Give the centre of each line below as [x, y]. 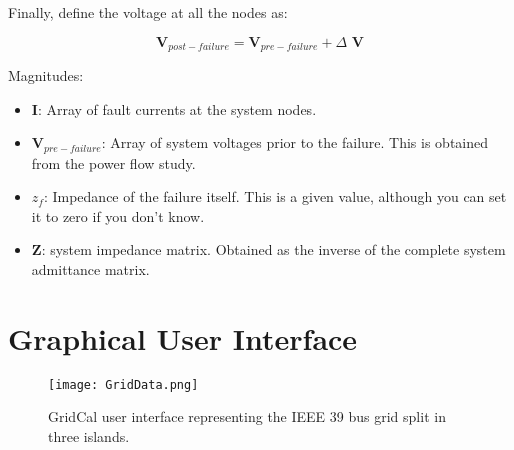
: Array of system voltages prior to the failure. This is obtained [295, 142]
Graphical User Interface [183, 337]
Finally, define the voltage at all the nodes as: [148, 12]
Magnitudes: [46, 75]
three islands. [89, 436]
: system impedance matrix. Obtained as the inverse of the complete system [273, 249]
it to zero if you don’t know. [118, 215]
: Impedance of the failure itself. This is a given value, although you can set [275, 196]
